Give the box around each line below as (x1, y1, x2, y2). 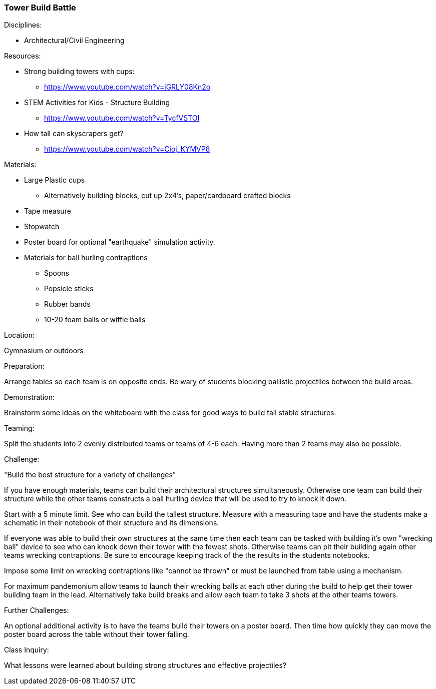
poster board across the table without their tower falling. (4, 630, 189, 639)
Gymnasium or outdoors (4, 346, 84, 355)
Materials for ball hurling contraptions (24, 253, 148, 262)
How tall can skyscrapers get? (24, 129, 124, 138)
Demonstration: (4, 393, 55, 402)
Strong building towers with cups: (24, 67, 135, 76)
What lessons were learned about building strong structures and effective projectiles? (4, 661, 287, 670)
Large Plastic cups (24, 176, 85, 185)
